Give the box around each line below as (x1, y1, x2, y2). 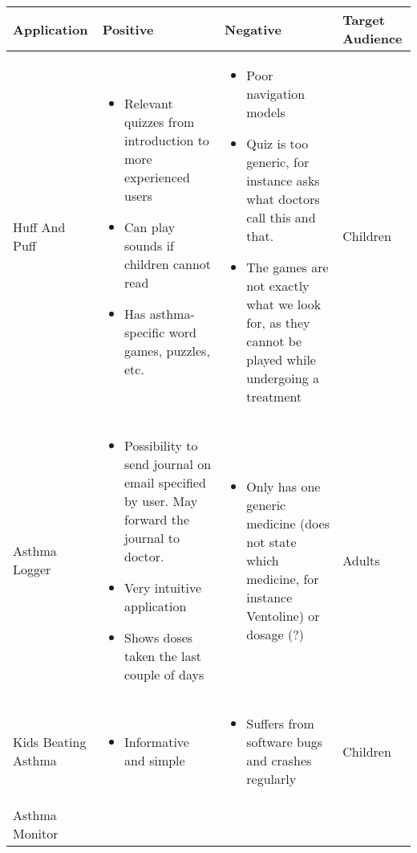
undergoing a (246, 369, 320, 387)
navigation (246, 84, 306, 103)
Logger (13, 560, 51, 578)
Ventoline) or (246, 606, 320, 625)
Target (342, 10, 385, 29)
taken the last (124, 647, 202, 665)
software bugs (246, 733, 323, 751)
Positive (102, 19, 154, 39)
